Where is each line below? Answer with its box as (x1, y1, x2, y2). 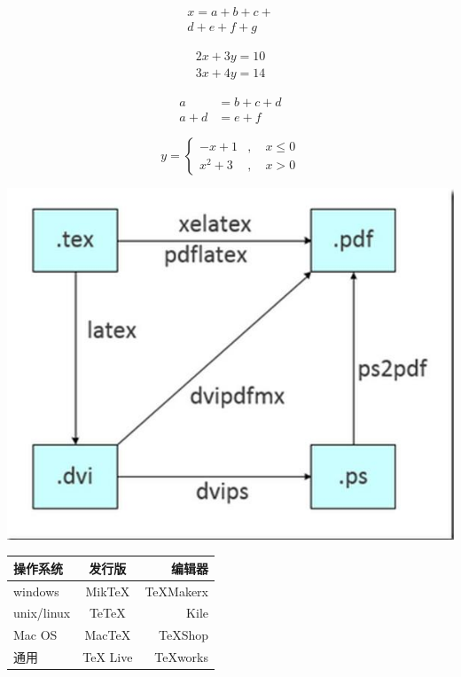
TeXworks (154, 648, 209, 666)
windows (13, 581, 59, 600)
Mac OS (13, 626, 58, 644)
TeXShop (159, 626, 209, 644)
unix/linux (13, 603, 71, 622)
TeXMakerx (145, 581, 209, 600)
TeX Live (82, 648, 133, 666)
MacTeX (84, 626, 131, 644)
